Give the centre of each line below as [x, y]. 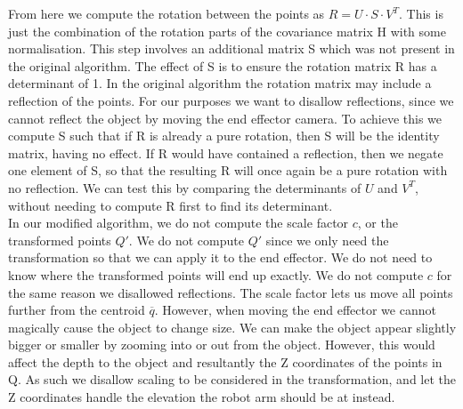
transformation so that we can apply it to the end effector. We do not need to [220, 257]
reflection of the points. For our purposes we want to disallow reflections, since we [231, 100]
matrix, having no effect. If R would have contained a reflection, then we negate [226, 152]
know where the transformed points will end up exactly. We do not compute [216, 274]
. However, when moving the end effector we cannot [295, 310]
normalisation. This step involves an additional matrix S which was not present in [231, 48]
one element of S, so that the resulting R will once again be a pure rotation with [228, 170]
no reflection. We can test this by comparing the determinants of [185, 187]
